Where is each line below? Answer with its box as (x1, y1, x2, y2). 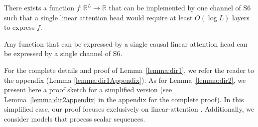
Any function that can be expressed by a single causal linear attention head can (4, 38, 248, 49)
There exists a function (4, 2, 74, 12)
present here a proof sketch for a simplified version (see (4, 84, 172, 95)
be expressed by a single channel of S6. (4, 48, 123, 59)
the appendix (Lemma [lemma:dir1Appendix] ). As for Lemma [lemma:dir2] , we (4, 74, 246, 85)
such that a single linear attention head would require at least (4, 12, 193, 22)
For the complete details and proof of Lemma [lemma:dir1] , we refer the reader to (4, 64, 255, 75)
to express (4, 22, 35, 32)
